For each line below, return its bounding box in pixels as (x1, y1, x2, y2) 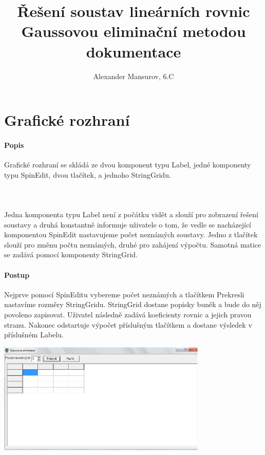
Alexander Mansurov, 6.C (93, 70, 174, 81)
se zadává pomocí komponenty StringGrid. (4, 249, 138, 260)
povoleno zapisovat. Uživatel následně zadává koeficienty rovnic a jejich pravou (4, 309, 252, 320)
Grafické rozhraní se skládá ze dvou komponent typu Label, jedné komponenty (4, 159, 251, 170)
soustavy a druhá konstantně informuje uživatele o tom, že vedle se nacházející (4, 219, 252, 230)
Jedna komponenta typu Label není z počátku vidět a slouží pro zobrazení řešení (4, 209, 258, 220)
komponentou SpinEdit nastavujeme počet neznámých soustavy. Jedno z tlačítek (4, 229, 258, 240)
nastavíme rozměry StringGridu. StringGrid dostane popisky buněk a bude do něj (4, 299, 261, 310)
